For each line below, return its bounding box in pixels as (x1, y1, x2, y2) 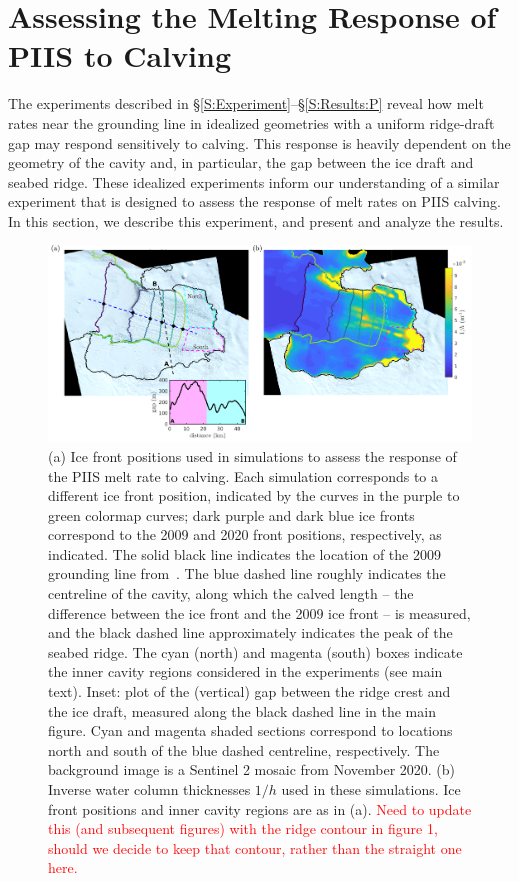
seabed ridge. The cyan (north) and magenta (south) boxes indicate (48, 641, 463, 662)
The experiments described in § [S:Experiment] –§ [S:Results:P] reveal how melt (8, 93, 484, 114)
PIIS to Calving (8, 35, 232, 76)
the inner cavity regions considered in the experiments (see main (48, 661, 443, 682)
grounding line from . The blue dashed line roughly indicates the (48, 563, 446, 584)
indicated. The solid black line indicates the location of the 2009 (48, 543, 441, 564)
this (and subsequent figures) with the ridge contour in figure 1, (48, 818, 438, 839)
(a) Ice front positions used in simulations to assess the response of (48, 445, 457, 466)
